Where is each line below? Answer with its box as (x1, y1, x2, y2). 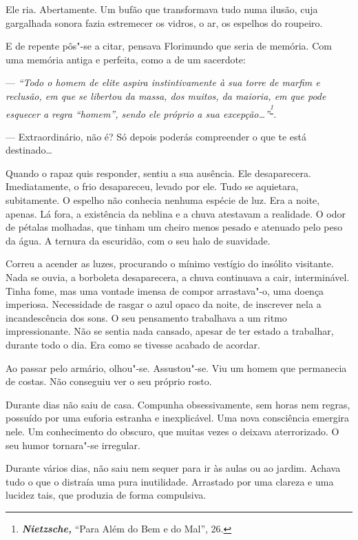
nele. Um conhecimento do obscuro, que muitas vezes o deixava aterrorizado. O (6, 424, 339, 438)
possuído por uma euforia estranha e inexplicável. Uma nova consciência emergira (6, 411, 350, 425)
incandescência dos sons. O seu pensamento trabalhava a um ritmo (6, 310, 287, 324)
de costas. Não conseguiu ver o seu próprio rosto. (6, 374, 212, 388)
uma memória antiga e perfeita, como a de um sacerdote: (6, 52, 246, 66)
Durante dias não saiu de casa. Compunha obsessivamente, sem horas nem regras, (6, 397, 350, 411)
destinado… (6, 143, 52, 157)
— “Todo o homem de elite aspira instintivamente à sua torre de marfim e (6, 75, 320, 90)
